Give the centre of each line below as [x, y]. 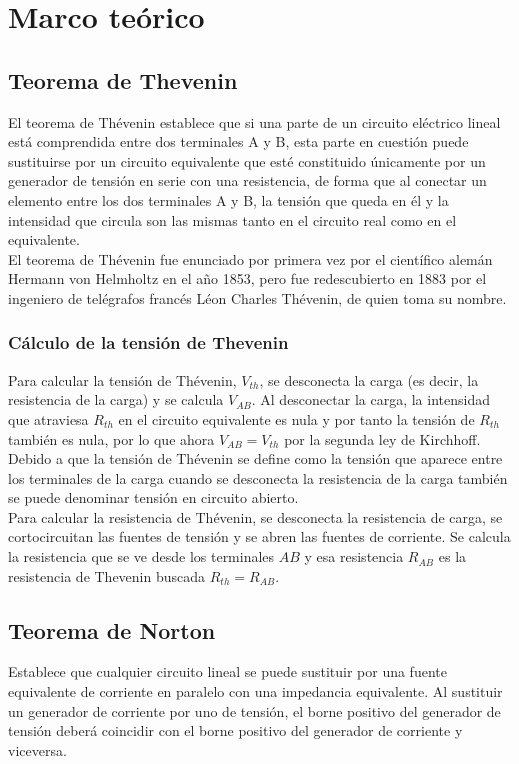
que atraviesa [48, 418]
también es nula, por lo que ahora [111, 438]
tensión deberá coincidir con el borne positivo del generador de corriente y [235, 730]
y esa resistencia [354, 556]
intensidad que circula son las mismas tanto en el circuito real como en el [232, 219]
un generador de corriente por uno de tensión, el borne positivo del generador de [254, 710]
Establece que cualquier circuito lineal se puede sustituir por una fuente [227, 671]
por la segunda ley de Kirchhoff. [382, 438]
